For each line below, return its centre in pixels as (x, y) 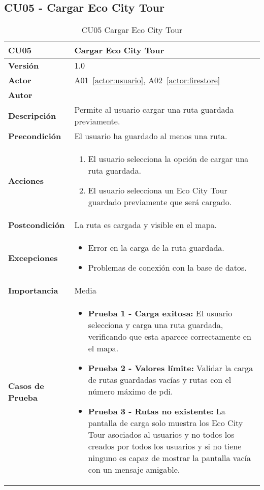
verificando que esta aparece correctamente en (170, 337)
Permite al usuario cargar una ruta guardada (154, 110)
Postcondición (37, 225)
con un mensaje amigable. (134, 470)
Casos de (26, 385)
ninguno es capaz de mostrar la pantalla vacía (169, 458)
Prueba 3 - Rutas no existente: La (157, 411)
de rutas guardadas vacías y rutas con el (160, 380)
